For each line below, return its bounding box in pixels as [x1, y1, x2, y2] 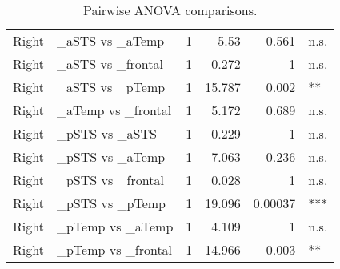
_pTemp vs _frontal [56, 240, 173, 259]
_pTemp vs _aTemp [56, 217, 174, 235]
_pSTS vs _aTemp [56, 147, 166, 166]
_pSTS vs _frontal [56, 171, 164, 189]
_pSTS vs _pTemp [56, 194, 166, 212]
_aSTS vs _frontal [56, 54, 163, 73]
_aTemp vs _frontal [56, 101, 172, 119]
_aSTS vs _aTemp [56, 31, 165, 50]
